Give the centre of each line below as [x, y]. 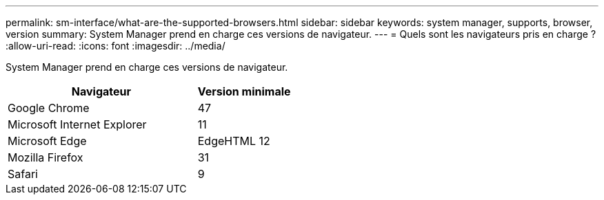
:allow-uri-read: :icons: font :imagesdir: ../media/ [115, 46]
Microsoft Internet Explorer [77, 124]
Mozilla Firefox [46, 157]
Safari [23, 174]
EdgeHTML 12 [234, 141]
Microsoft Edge [47, 141]
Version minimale [244, 91]
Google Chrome [49, 108]
